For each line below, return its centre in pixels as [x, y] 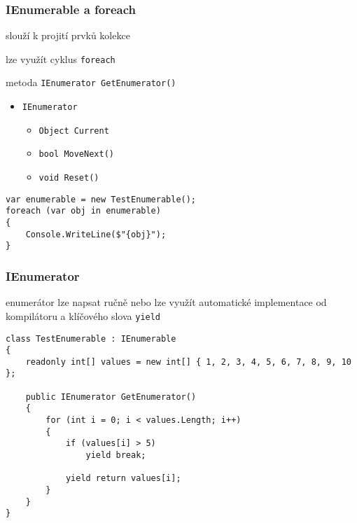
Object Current [74, 131]
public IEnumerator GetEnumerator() [111, 397]
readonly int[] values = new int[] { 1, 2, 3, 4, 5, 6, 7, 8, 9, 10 [188, 362]
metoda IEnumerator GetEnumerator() [91, 82]
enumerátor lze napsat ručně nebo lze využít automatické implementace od [166, 302]
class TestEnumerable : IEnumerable [91, 339]
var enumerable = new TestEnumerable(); [101, 199]
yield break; [116, 455]
